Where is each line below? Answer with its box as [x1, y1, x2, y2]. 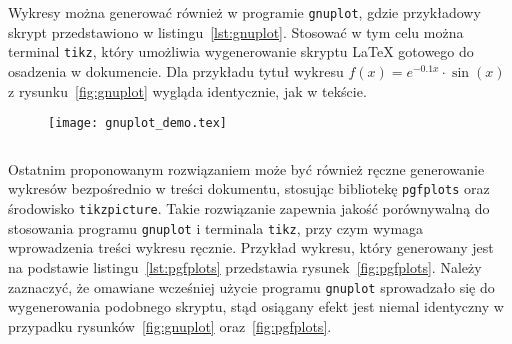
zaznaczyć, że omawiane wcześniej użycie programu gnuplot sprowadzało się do [8, 276, 495, 297]
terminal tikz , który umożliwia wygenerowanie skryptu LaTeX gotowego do [8, 41, 474, 62]
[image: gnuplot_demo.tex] [48, 116, 227, 131]
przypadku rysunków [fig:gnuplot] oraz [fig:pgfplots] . [8, 315, 332, 336]
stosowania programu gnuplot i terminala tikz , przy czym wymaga [8, 217, 424, 238]
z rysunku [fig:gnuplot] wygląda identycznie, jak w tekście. [8, 80, 367, 101]
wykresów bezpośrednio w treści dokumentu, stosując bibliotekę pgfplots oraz [8, 178, 490, 199]
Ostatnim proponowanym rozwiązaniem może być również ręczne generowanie [8, 158, 485, 179]
